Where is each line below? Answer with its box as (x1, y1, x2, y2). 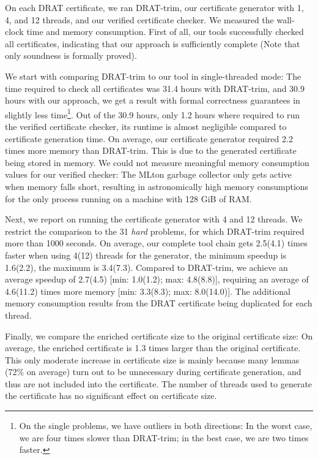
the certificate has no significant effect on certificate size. (5, 389, 217, 402)
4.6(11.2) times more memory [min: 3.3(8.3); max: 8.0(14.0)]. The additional (5, 284, 290, 297)
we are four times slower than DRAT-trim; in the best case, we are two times (19, 431, 309, 444)
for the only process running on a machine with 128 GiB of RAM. (5, 192, 252, 205)
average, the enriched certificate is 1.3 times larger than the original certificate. (5, 341, 301, 354)
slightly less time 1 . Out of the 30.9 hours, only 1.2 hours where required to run (5, 106, 300, 121)
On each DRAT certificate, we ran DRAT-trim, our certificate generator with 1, (5, 1, 304, 13)
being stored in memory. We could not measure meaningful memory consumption (5, 156, 309, 169)
